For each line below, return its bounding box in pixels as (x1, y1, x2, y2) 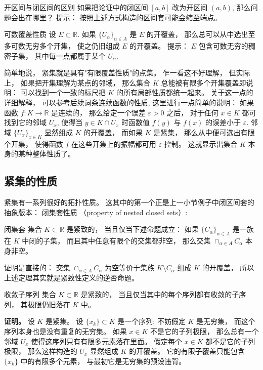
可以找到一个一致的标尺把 (20, 87, 106, 98)
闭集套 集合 (4, 224, 42, 234)
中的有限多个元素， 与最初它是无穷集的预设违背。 (20, 355, 186, 366)
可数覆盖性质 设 (4, 29, 56, 39)
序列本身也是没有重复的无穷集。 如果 (4, 326, 127, 337)
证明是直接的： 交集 (4, 262, 70, 273)
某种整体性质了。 (18, 148, 75, 159)
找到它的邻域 (4, 117, 47, 128)
